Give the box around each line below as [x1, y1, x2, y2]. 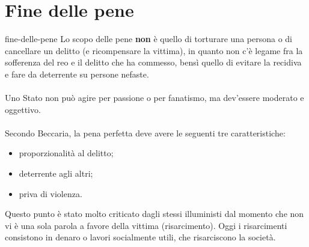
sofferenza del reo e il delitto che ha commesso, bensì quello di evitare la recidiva [5, 56, 302, 69]
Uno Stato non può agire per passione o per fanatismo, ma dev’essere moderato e [5, 91, 304, 104]
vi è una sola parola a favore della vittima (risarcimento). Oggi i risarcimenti [5, 219, 287, 231]
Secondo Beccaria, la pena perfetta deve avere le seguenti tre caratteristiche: [5, 126, 286, 139]
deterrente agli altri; [19, 167, 93, 180]
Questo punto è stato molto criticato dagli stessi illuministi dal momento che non [5, 207, 304, 220]
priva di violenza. [19, 187, 82, 200]
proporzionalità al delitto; [19, 147, 114, 159]
